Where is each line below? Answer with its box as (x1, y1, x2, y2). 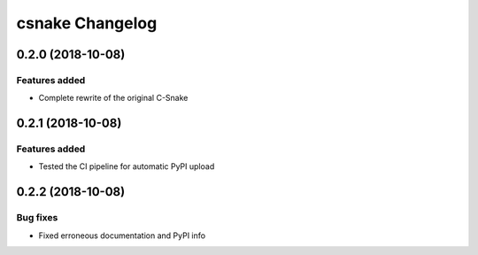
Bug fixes (16, 212, 58, 224)
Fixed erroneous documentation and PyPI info (38, 230, 206, 241)
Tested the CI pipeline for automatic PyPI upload (38, 161, 215, 172)
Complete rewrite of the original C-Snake (38, 93, 189, 104)
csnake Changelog (16, 13, 158, 33)
